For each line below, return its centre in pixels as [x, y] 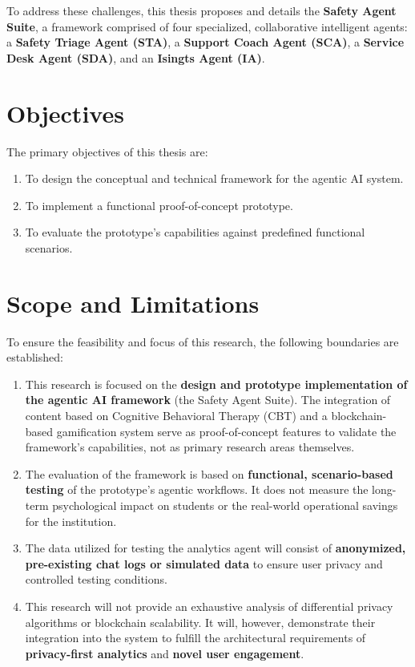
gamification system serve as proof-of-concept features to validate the [226, 431]
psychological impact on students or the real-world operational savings [225, 505]
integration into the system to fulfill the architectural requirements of [195, 638]
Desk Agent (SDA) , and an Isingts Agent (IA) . [136, 57]
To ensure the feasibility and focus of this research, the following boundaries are [203, 341]
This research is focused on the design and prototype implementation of [216, 384]
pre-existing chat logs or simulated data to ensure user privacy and [204, 563]
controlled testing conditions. [96, 579]
